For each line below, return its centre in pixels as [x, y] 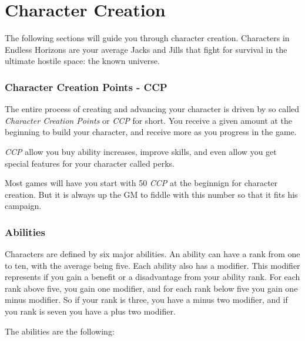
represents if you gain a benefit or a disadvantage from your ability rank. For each [152, 277]
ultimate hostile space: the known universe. [82, 61]
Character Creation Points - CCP [86, 87]
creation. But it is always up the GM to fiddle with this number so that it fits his [151, 194]
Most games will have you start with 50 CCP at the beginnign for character [141, 183]
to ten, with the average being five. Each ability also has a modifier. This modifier [152, 265]
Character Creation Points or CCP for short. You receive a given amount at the [149, 120]
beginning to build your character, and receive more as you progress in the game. [151, 132]
